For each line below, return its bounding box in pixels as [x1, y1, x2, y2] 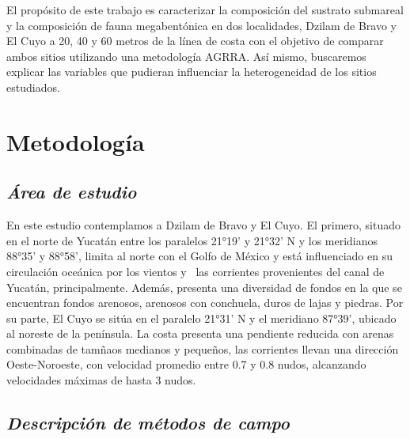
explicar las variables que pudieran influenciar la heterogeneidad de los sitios [6, 63, 377, 80]
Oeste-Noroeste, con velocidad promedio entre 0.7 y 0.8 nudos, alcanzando [6, 356, 366, 373]
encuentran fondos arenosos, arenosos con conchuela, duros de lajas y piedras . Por [6, 294, 404, 311]
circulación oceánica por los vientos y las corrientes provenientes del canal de [6, 263, 385, 279]
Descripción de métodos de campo [6, 411, 290, 435]
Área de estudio [6, 180, 137, 204]
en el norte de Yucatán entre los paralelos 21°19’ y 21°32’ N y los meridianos [6, 232, 378, 248]
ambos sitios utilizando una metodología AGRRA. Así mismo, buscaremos [6, 47, 366, 64]
